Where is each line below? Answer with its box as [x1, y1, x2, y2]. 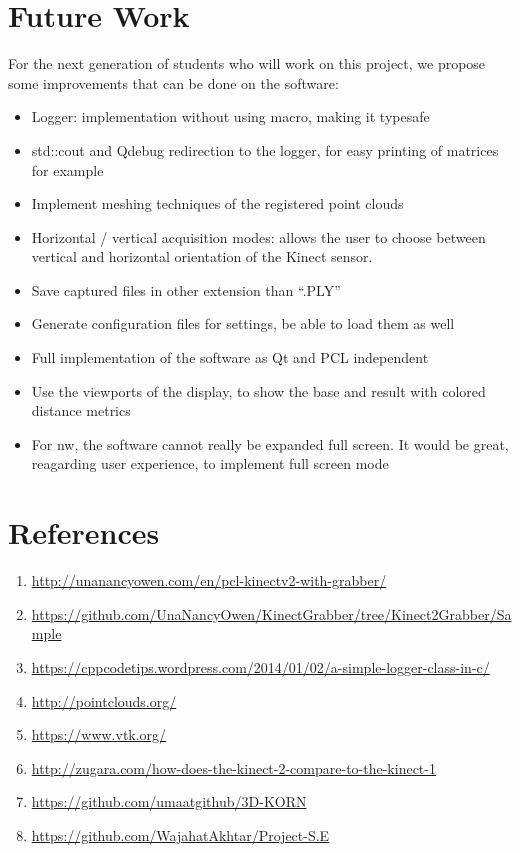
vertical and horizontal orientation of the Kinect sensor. [31, 246, 373, 267]
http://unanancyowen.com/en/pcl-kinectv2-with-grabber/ [31, 570, 387, 591]
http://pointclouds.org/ [31, 690, 177, 711]
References [8, 512, 160, 553]
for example [31, 159, 104, 180]
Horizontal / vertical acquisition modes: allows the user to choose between [31, 226, 486, 247]
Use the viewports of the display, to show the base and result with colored [31, 380, 486, 401]
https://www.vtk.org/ [31, 724, 167, 745]
